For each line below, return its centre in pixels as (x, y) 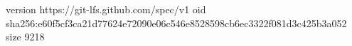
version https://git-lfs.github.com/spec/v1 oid (106, 9)
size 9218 (25, 37)
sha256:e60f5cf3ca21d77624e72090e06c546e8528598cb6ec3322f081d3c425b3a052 (176, 23)
